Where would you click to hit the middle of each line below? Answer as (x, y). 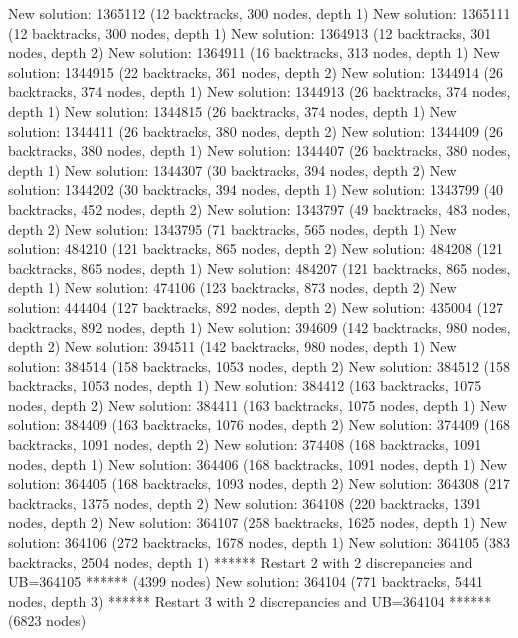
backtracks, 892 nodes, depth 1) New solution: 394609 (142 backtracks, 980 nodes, (259, 326)
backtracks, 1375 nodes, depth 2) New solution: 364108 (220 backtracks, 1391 (245, 502)
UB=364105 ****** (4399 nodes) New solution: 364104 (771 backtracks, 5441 (245, 581)
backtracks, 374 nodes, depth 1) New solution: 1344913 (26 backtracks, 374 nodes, (259, 91)
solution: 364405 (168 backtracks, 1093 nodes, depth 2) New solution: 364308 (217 (259, 483)
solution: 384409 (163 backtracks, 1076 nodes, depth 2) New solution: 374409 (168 (259, 424)
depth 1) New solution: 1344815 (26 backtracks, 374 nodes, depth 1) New (232, 110)
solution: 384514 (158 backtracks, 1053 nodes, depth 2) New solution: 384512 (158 (259, 365)
